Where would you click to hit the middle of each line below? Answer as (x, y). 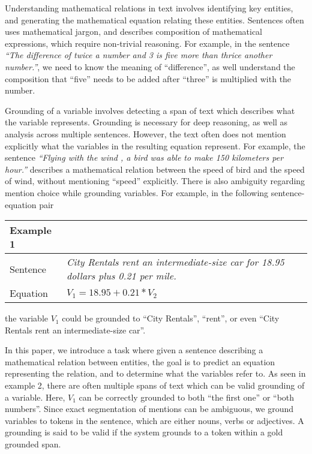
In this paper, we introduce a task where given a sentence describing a (134, 350)
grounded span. (33, 444)
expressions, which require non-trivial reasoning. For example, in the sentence (147, 43)
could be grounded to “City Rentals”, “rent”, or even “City (171, 318)
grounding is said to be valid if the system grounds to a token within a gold (144, 432)
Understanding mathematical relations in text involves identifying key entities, (149, 8)
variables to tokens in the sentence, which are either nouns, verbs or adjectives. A (154, 420)
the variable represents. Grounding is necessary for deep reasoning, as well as (146, 122)
